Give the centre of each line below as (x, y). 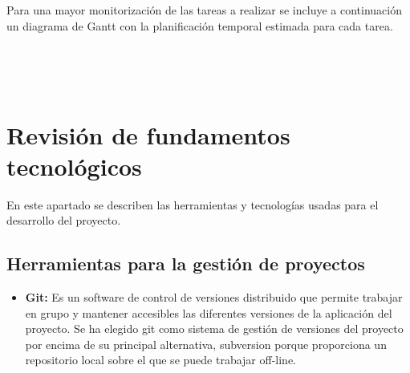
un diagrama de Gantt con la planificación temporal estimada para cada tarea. (200, 25)
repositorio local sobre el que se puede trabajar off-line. (160, 360)
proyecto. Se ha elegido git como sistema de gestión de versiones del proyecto (214, 328)
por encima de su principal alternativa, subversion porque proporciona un (206, 344)
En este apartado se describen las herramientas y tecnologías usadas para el (193, 204)
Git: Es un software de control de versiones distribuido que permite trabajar (214, 297)
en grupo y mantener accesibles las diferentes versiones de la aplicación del (209, 312)
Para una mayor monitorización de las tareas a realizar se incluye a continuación (204, 10)
